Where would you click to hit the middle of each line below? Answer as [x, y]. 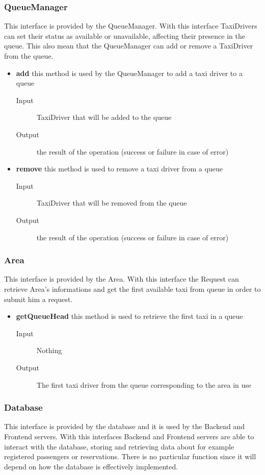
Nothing [49, 350]
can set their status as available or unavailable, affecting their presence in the [125, 35]
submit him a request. [38, 299]
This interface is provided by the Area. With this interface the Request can [122, 279]
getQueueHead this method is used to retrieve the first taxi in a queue [129, 316]
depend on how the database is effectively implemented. [91, 466]
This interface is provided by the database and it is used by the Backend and [124, 426]
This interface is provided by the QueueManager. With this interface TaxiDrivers [131, 26]
